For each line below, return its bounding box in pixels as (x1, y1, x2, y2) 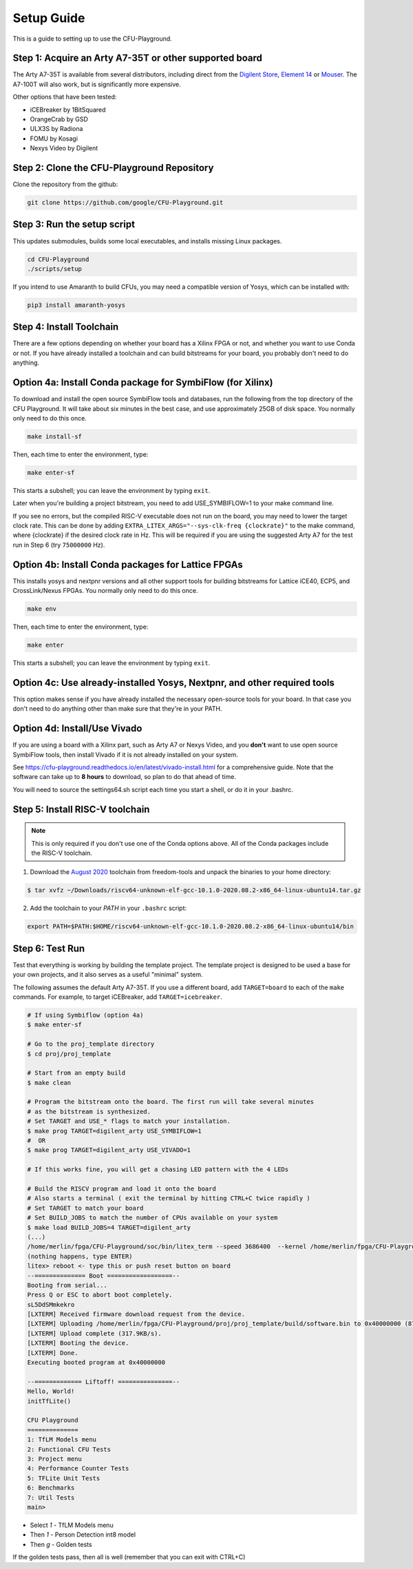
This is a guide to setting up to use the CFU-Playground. (12, 34, 172, 43)
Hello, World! (27, 1388, 75, 1395)
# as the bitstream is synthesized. (27, 1107, 151, 1115)
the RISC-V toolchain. (31, 849, 92, 857)
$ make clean (27, 1079, 72, 1086)
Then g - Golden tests (30, 1540, 92, 1548)
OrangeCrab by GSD (30, 115, 89, 123)
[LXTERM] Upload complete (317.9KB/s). (27, 1329, 162, 1337)
